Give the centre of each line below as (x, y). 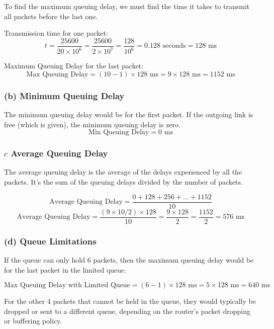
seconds (174, 46)
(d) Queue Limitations (50, 241)
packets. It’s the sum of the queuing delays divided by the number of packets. (123, 182)
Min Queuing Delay (119, 133)
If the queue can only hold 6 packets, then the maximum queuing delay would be (129, 259)
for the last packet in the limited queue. (65, 269)
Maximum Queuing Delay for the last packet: (74, 66)
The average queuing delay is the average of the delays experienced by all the (123, 172)
